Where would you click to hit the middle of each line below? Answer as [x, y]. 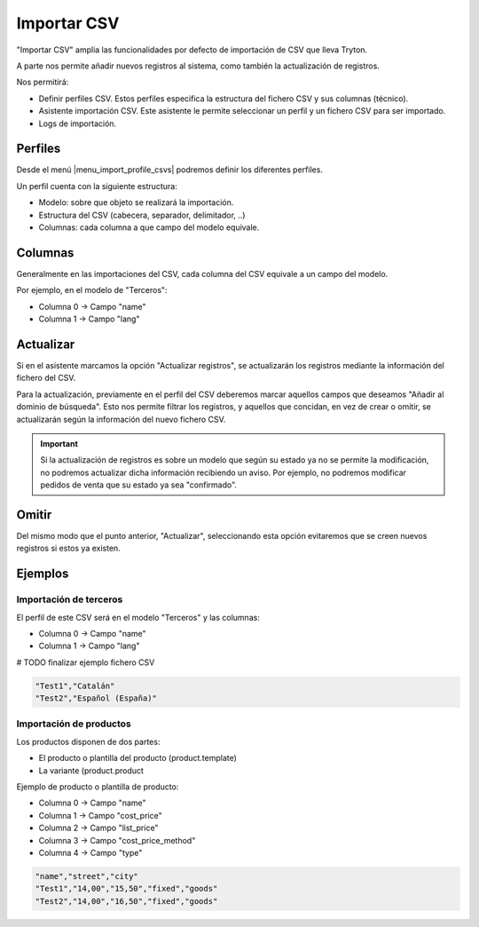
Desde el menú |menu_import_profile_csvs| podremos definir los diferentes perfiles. [170, 170]
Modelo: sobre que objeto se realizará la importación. [136, 202]
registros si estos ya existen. [69, 548]
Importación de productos [74, 724]
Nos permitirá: [43, 82]
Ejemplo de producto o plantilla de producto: [98, 787]
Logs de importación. [78, 123]
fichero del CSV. [46, 378]
